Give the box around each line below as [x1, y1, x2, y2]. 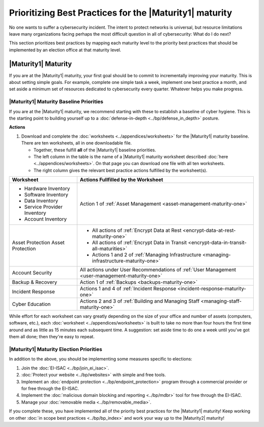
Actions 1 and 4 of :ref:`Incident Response [80, 285, 176, 292]
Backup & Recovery [12, 279, 57, 285]
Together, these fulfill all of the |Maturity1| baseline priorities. [33, 147, 156, 153]
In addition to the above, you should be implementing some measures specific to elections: [9, 356, 193, 362]
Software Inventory [24, 191, 68, 198]
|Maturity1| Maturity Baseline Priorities [9, 98, 104, 105]
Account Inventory [24, 216, 67, 223]
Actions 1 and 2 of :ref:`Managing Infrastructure [92, 251, 201, 258]
